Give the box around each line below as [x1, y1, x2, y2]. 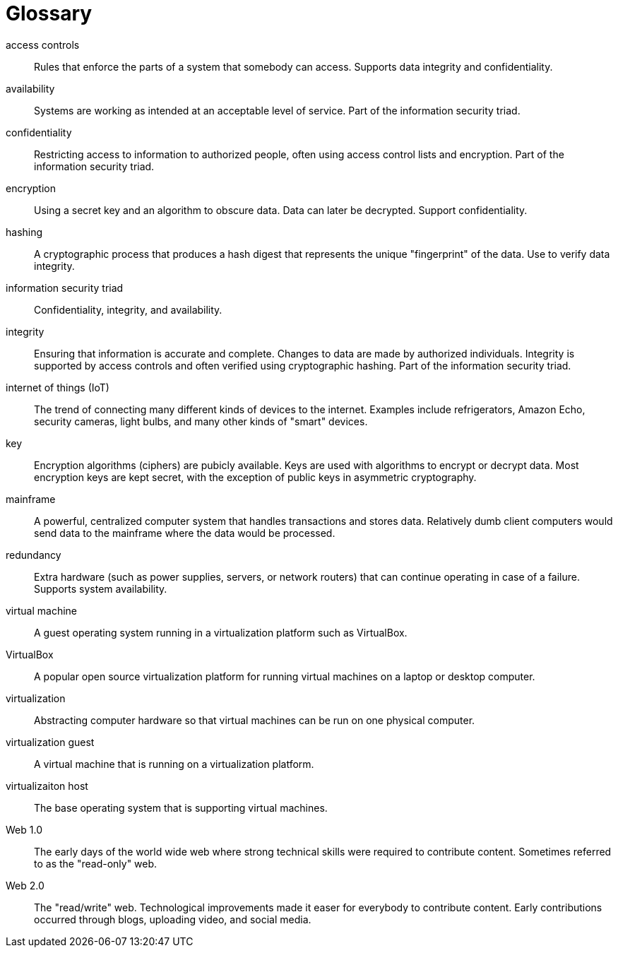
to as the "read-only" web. [34, 857, 158, 870]
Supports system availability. [34, 582, 167, 595]
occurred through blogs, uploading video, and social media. [34, 913, 311, 925]
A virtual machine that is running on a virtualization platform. [34, 757, 314, 770]
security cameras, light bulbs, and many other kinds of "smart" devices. [34, 415, 368, 427]
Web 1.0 [6, 823, 42, 836]
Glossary [6, 1, 93, 25]
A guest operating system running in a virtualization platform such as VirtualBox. [34, 626, 408, 639]
